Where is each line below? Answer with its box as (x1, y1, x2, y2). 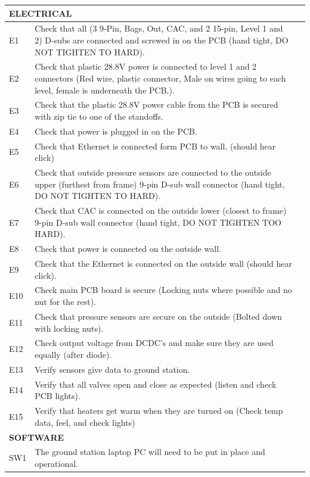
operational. (35, 457, 78, 469)
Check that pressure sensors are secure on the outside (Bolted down (35, 310, 282, 322)
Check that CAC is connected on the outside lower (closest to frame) (35, 204, 287, 217)
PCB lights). (35, 389, 80, 402)
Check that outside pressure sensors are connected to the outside (35, 166, 271, 179)
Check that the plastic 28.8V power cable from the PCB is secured (35, 98, 278, 111)
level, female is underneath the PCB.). (35, 83, 175, 96)
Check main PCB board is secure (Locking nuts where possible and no (35, 283, 292, 296)
